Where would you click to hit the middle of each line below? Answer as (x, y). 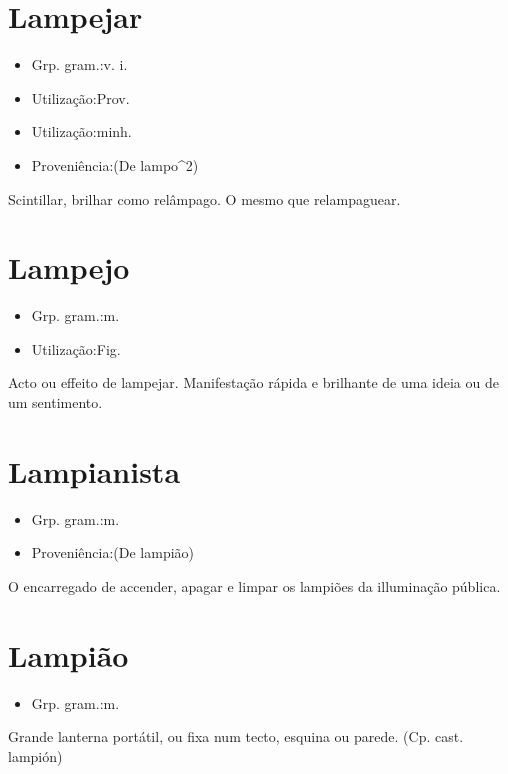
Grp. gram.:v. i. (79, 64)
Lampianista (94, 470)
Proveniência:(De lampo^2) (115, 164)
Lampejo (69, 267)
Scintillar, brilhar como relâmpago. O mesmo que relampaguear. (204, 198)
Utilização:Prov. (80, 97)
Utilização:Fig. (76, 348)
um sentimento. (55, 402)
